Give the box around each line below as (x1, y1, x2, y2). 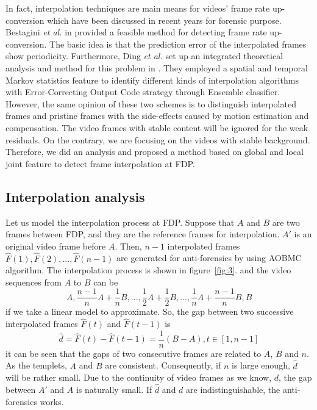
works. (40, 395, 64, 408)
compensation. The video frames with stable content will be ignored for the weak (5, 121, 308, 134)
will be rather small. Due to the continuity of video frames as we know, (5, 371, 272, 384)
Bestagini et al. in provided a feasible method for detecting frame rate (5, 26, 267, 38)
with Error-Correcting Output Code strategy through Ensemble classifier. (5, 85, 280, 98)
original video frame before (5, 239, 106, 252)
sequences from (5, 275, 62, 288)
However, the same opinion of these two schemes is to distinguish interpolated (5, 97, 296, 110)
